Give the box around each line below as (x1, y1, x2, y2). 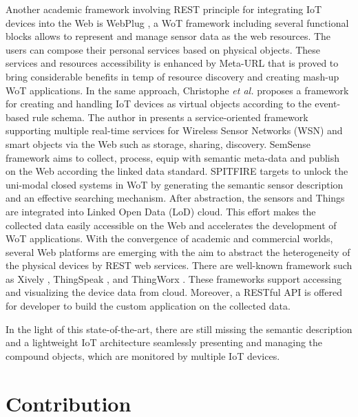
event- (315, 96, 341, 111)
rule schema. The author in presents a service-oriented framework (32, 109, 308, 124)
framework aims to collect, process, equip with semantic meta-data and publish (6, 150, 340, 164)
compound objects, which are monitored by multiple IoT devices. (6, 348, 280, 363)
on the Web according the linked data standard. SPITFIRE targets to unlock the (6, 164, 348, 178)
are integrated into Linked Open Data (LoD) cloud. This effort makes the (6, 204, 316, 218)
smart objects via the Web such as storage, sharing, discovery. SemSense (6, 136, 310, 151)
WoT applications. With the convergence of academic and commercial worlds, (6, 231, 333, 246)
